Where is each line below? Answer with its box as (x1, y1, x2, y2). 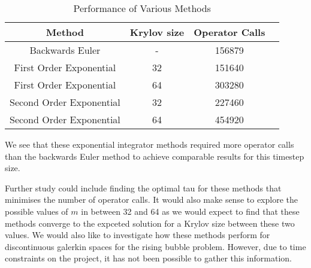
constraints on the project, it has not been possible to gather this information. (5, 252, 292, 264)
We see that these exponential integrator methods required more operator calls (5, 138, 294, 150)
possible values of (5, 205, 68, 217)
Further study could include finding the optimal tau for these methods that (5, 181, 282, 194)
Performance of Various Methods (73, 1, 211, 15)
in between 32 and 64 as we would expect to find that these (81, 205, 300, 217)
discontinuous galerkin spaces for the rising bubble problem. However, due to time (5, 240, 306, 252)
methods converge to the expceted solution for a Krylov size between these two (5, 217, 295, 229)
